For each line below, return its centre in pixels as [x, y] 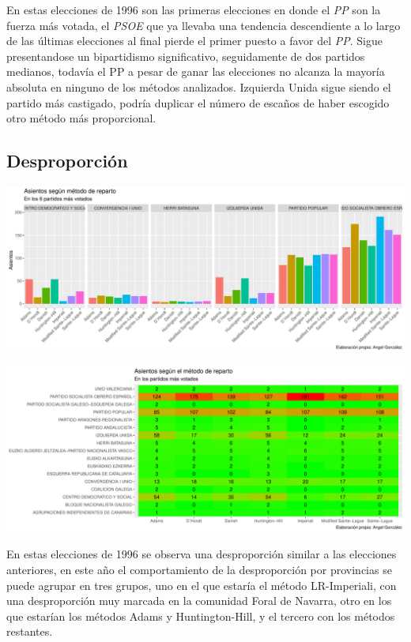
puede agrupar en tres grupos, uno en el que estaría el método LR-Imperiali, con [202, 585]
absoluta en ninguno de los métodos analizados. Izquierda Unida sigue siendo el [199, 86]
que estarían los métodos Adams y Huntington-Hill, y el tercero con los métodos [201, 616]
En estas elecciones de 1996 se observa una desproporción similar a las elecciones [202, 554]
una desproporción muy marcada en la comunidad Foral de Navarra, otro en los [199, 601]
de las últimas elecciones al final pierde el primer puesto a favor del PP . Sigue [194, 41]
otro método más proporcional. [81, 118]
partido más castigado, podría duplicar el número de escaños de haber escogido [198, 102]
